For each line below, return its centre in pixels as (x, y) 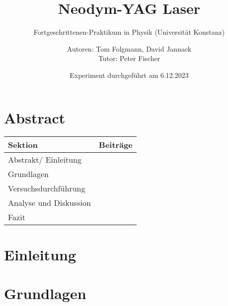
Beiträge (115, 145)
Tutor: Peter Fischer (129, 58)
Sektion (23, 145)
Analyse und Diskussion (49, 203)
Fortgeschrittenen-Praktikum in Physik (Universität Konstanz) (129, 32)
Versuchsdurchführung (47, 188)
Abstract (35, 117)
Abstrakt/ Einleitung (45, 160)
